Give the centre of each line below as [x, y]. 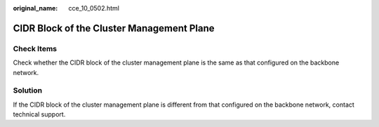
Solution [28, 91]
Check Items [35, 48]
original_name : [35, 8]
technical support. [39, 114]
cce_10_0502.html [94, 8]
